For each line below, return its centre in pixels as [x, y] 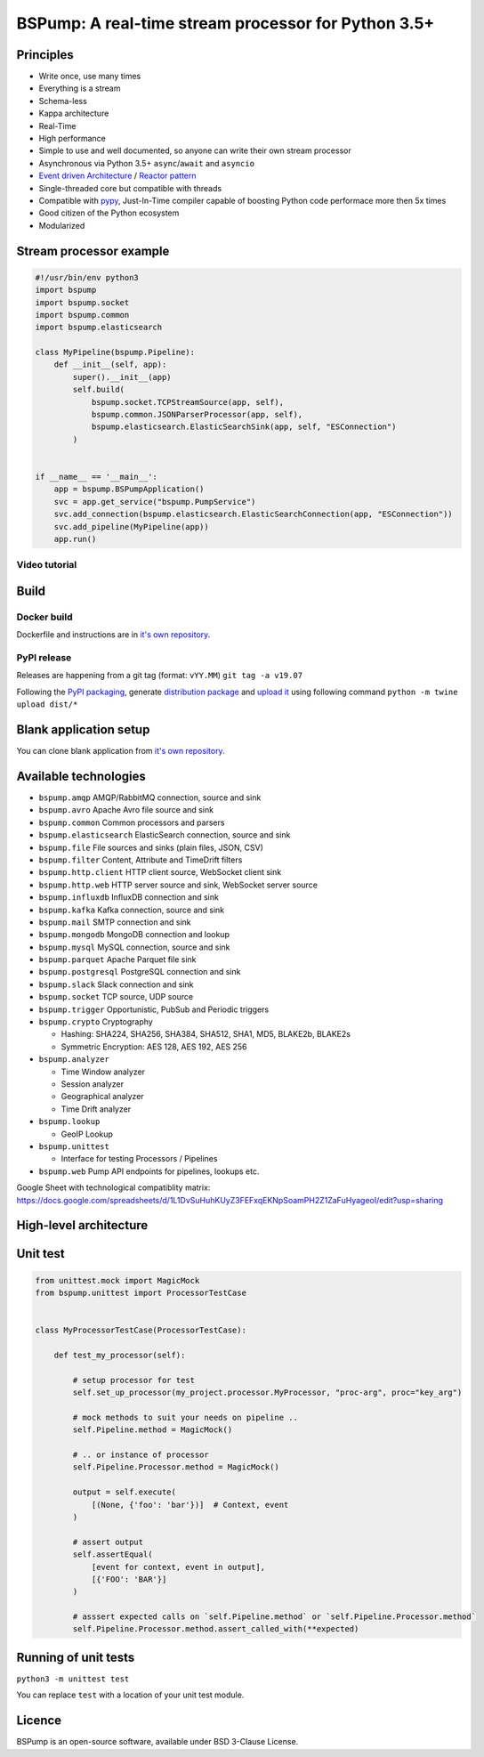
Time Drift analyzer [96, 1109]
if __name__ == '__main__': [96, 477]
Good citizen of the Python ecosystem [109, 213]
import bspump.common [82, 315]
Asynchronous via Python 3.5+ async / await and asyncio [147, 163]
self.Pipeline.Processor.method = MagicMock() [176, 1467]
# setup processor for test [134, 1380]
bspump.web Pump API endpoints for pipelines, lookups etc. [149, 1171]
